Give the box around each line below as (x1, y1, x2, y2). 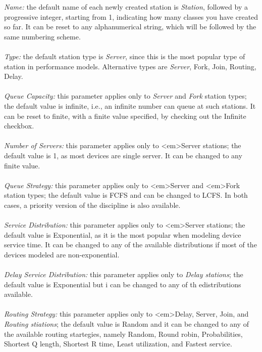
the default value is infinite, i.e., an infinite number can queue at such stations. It (4, 100, 256, 111)
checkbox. (4, 120, 34, 131)
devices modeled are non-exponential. (4, 249, 120, 259)
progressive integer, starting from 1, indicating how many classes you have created (4, 11, 258, 22)
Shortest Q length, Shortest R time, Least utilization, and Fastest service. (4, 338, 232, 349)
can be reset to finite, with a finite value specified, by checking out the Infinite (4, 110, 246, 121)
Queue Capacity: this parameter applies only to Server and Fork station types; (4, 91, 247, 101)
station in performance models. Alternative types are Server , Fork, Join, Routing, (4, 61, 256, 71)
